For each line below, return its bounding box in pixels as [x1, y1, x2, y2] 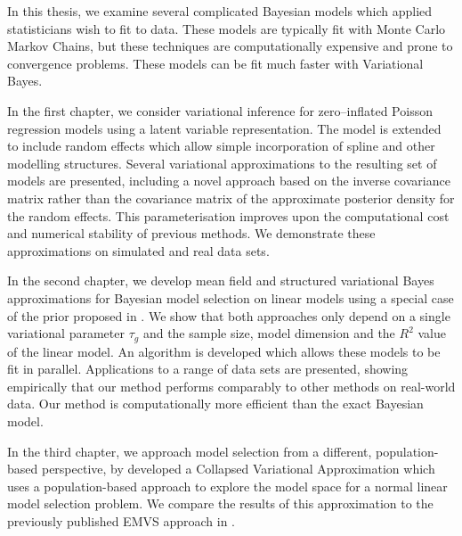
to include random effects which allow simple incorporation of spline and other [7, 136, 435, 155]
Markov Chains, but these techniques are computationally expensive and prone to [7, 37, 453, 55]
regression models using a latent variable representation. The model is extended [7, 119, 442, 137]
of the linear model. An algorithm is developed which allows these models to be [7, 342, 441, 360]
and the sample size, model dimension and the [142, 324, 395, 342]
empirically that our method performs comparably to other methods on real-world [7, 376, 456, 395]
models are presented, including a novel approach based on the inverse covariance [7, 171, 450, 190]
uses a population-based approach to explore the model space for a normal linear [7, 476, 448, 495]
